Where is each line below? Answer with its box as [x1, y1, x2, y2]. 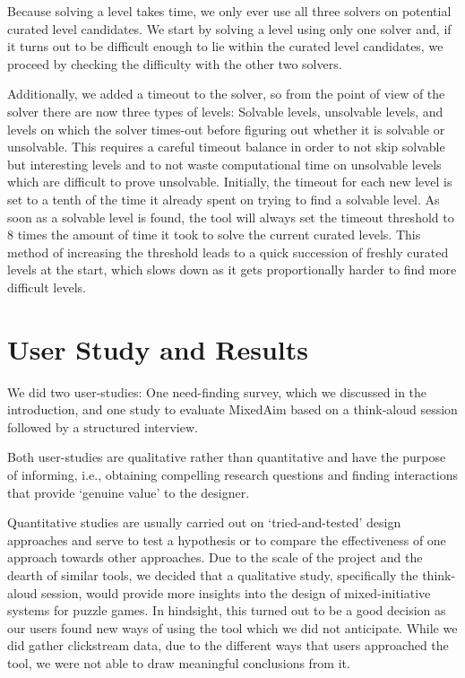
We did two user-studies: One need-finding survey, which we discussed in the [7, 382, 427, 401]
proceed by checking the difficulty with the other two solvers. [7, 54, 342, 73]
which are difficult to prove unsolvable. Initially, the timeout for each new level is [7, 172, 452, 191]
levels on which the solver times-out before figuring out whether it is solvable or [7, 119, 445, 138]
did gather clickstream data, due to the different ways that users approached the [7, 636, 449, 655]
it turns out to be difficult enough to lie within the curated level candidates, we [7, 37, 443, 56]
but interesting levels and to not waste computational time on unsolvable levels [7, 154, 442, 173]
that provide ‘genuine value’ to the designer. [7, 482, 250, 501]
